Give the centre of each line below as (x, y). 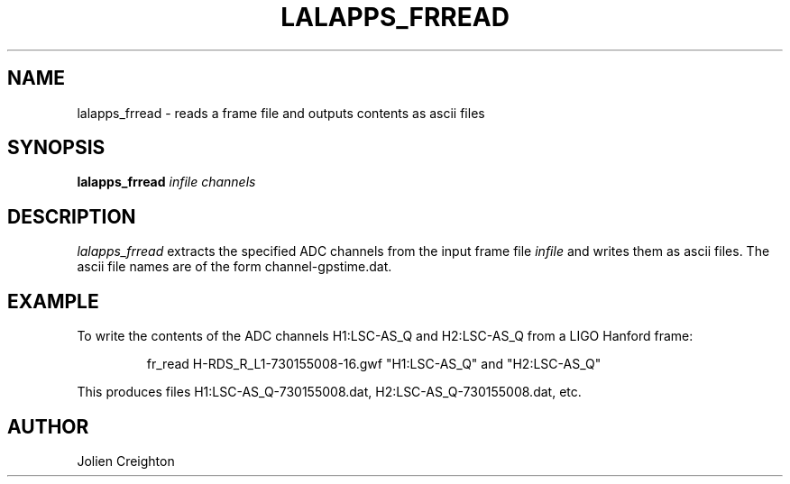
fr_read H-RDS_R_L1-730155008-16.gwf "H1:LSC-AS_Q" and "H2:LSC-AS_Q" (374, 364)
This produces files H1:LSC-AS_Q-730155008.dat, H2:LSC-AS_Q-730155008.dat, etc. (329, 392)
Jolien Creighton (126, 461)
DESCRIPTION (72, 216)
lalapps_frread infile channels (166, 182)
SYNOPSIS (56, 148)
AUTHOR (48, 426)
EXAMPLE (53, 301)
